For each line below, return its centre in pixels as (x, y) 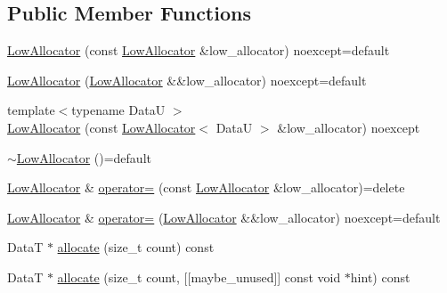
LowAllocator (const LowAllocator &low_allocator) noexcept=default (199, 50)
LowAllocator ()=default (84, 157)
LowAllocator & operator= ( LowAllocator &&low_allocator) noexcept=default (224, 217)
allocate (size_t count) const (136, 247)
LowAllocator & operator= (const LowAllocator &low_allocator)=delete (206, 187)
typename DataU (118, 110)
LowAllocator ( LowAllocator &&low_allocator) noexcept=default (187, 80)
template (31, 110)
